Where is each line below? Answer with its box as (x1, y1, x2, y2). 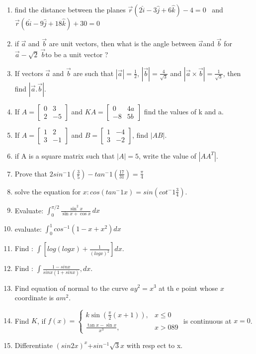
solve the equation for (14, 186, 81, 196)
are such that (73, 68, 114, 78)
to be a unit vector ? (45, 49, 108, 60)
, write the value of (138, 150, 196, 161)
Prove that (14, 168, 47, 178)
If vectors (14, 68, 43, 78)
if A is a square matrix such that (14, 150, 115, 161)
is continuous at (183, 315, 232, 326)
